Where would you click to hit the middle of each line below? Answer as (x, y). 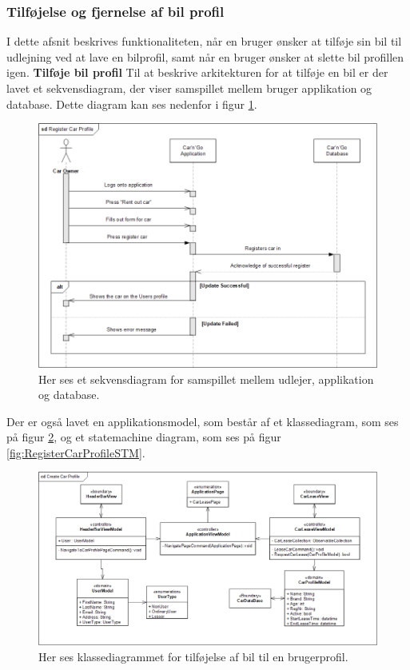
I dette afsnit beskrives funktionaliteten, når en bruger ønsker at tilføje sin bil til (204, 41)
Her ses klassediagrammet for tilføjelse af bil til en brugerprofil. (193, 656)
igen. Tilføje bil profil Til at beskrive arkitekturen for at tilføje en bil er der (197, 72)
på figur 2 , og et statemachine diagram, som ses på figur (144, 437)
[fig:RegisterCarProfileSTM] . (76, 452)
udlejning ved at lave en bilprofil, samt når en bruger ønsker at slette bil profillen (205, 56)
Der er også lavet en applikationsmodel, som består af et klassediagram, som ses (203, 421)
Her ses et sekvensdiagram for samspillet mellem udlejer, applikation (206, 379)
